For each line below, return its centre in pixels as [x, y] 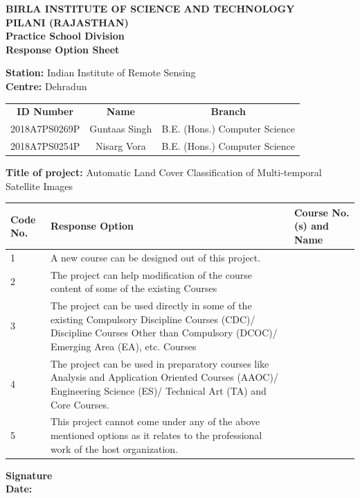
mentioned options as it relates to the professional [156, 435]
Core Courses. [80, 404]
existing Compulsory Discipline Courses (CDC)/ [153, 319]
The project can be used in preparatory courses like [160, 363]
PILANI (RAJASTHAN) [67, 22]
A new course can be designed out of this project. [155, 257]
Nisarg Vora [120, 146]
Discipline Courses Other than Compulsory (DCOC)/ [164, 333]
